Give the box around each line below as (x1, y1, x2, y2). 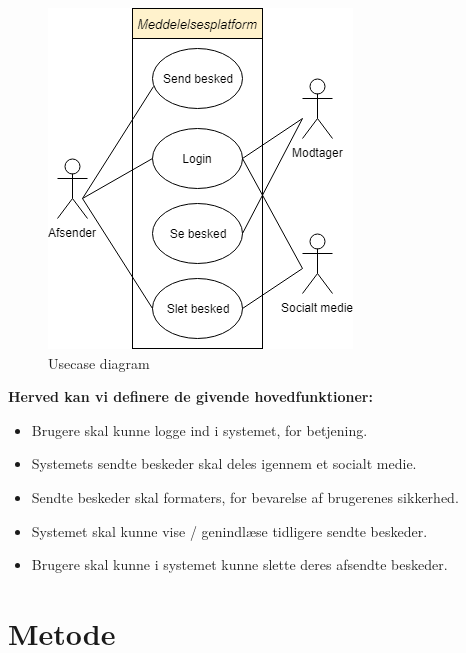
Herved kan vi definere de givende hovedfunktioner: (8, 386, 373, 407)
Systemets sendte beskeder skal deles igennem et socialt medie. (31, 453, 417, 474)
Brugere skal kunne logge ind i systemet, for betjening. (31, 419, 368, 440)
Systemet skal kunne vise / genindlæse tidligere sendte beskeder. (31, 520, 428, 541)
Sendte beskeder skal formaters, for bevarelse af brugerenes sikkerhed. (31, 486, 459, 507)
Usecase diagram (48, 352, 150, 373)
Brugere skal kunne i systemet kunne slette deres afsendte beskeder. (31, 554, 448, 575)
